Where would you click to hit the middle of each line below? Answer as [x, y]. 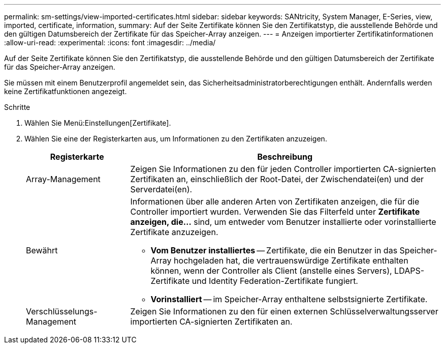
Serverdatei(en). [161, 189]
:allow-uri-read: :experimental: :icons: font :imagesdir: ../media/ [110, 42]
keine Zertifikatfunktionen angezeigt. [66, 91]
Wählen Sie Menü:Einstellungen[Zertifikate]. [98, 123]
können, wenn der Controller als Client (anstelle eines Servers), [271, 271]
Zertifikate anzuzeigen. [174, 232]
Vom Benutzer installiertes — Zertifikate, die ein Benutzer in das [274, 250]
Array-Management [63, 179]
